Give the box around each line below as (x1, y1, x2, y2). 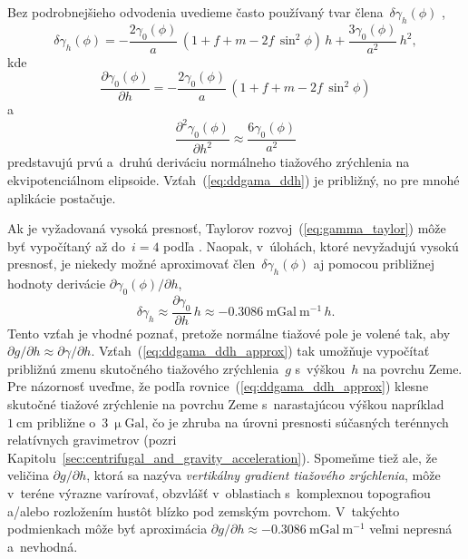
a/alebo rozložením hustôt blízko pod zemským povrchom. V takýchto (7, 501, 400, 520)
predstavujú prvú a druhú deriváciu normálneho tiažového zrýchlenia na (7, 152, 410, 172)
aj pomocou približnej (313, 254, 435, 273)
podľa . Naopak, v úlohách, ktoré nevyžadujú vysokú (163, 236, 459, 255)
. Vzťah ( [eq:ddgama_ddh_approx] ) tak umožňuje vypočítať (91, 341, 430, 360)
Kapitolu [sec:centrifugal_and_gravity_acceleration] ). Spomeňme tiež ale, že (7, 447, 437, 466)
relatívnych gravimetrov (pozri (7, 430, 177, 449)
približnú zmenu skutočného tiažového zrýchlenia (7, 358, 279, 378)
